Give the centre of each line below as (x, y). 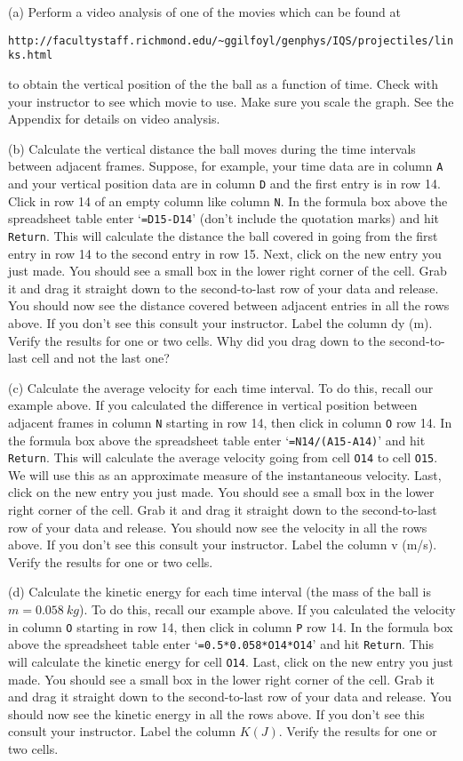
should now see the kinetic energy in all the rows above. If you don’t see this (216, 713)
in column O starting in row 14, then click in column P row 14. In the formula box (231, 626)
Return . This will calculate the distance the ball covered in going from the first (223, 235)
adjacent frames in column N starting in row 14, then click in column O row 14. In (230, 422)
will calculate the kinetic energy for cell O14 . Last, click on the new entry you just (231, 661)
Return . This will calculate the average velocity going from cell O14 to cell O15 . (223, 457)
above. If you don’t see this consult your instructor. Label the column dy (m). (220, 322)
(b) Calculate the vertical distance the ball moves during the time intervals (212, 148)
